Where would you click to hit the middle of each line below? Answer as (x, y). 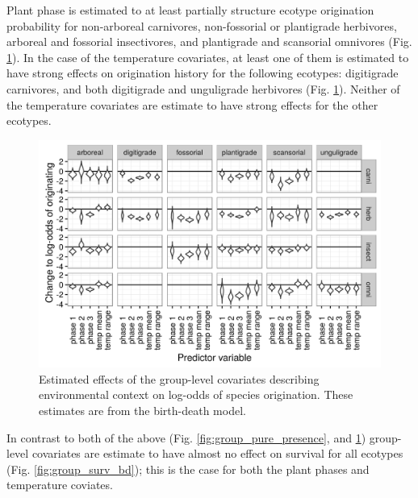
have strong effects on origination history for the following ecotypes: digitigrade (203, 73)
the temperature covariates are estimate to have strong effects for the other (192, 104)
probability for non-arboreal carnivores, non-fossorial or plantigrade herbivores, (202, 25)
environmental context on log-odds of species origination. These (196, 394)
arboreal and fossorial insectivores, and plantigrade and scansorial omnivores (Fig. (209, 41)
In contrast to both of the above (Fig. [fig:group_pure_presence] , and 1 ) (186, 437)
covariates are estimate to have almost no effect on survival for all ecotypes (217, 453)
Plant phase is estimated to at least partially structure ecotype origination (190, 10)
